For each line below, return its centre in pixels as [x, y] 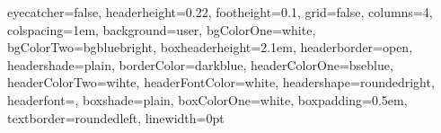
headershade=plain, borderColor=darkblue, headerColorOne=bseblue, [200, 64]
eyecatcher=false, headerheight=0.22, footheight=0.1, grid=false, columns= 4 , [220, 12]
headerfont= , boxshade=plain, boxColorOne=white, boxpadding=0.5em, [207, 99]
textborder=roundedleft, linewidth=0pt [116, 117]
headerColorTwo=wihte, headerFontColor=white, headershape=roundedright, [221, 82]
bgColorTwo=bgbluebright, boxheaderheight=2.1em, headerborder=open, [210, 47]
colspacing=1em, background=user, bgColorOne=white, [162, 29]
